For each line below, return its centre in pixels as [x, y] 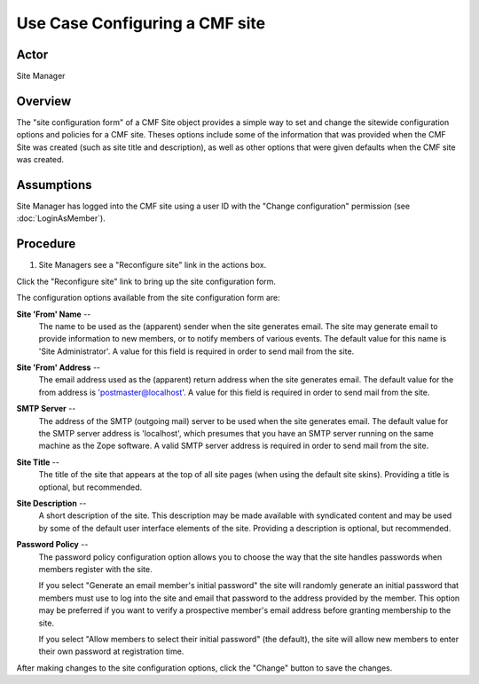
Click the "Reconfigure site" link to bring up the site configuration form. [146, 281]
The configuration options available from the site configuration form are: [149, 298]
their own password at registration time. [111, 651]
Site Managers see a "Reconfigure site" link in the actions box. [153, 265]
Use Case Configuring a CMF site [141, 23]
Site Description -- [51, 503]
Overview [44, 101]
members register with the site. [95, 569]
